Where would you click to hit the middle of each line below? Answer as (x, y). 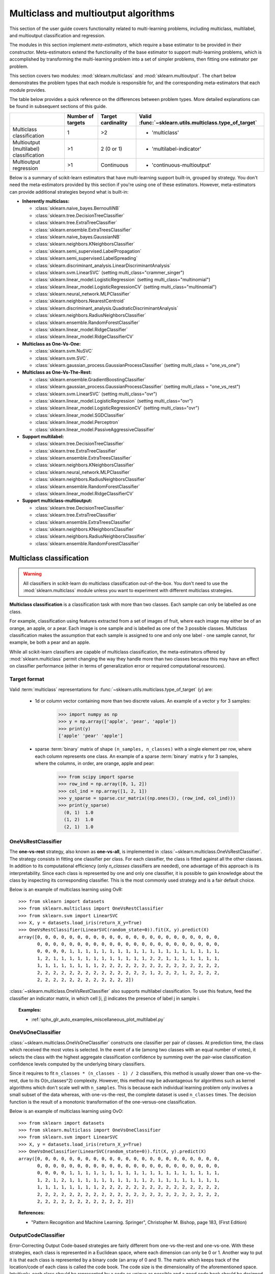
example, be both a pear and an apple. (50, 643)
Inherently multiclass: (46, 201)
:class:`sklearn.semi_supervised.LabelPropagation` (88, 251)
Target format (27, 679)
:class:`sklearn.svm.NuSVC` (64, 351)
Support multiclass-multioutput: (57, 501)
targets (76, 122)
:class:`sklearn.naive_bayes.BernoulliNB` (77, 208)
